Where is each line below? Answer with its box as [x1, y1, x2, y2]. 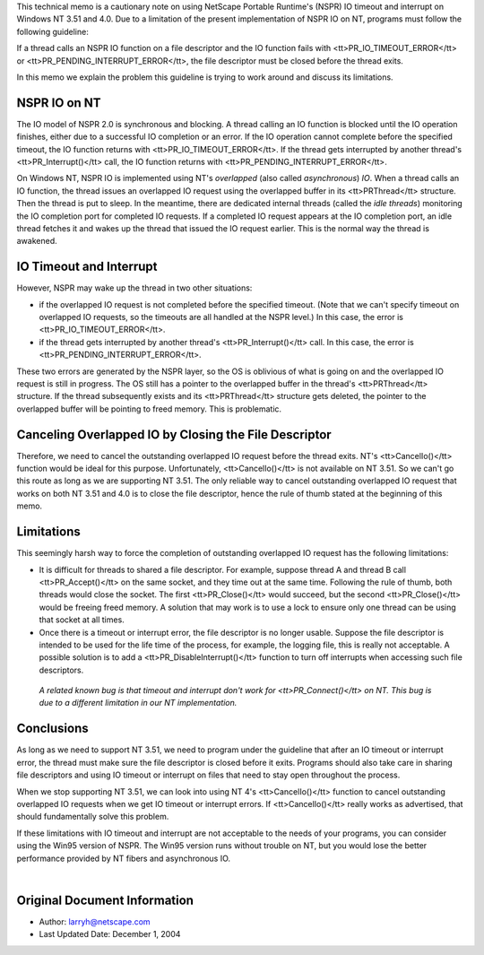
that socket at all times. [39, 614, 125, 625]
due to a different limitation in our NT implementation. [39, 698, 238, 708]
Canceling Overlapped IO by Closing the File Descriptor [16, 427, 332, 442]
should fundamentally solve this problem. [16, 812, 169, 822]
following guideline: [16, 26, 89, 37]
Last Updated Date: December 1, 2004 [39, 929, 181, 940]
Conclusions [16, 721, 89, 736]
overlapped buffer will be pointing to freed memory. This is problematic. [16, 404, 282, 414]
